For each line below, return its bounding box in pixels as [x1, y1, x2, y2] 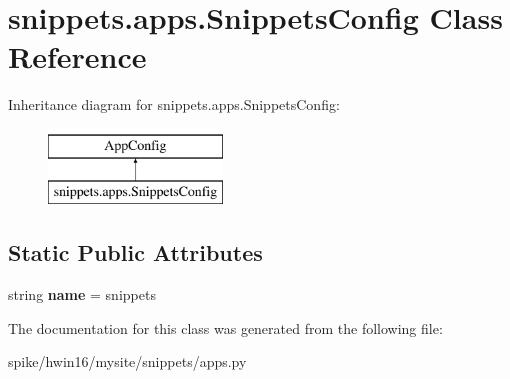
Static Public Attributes [8, 237, 263, 268]
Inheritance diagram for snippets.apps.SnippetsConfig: [8, 94, 340, 115]
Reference [8, 36, 147, 77]
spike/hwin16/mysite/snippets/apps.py [8, 351, 247, 372]
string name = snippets [8, 284, 156, 305]
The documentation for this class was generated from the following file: [8, 317, 443, 338]
